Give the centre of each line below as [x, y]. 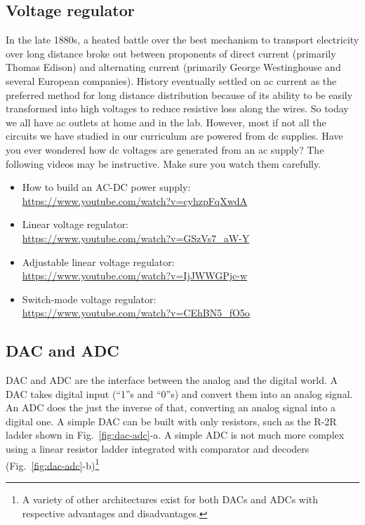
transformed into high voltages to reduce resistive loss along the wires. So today [177, 108]
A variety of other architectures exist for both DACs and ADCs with [170, 499]
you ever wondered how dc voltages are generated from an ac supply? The [165, 149]
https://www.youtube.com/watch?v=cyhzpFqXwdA [135, 200]
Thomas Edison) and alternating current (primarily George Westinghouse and [173, 67]
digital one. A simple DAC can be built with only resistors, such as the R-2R [171, 421]
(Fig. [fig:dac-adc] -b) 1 [53, 464]
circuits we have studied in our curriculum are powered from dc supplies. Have [174, 136]
